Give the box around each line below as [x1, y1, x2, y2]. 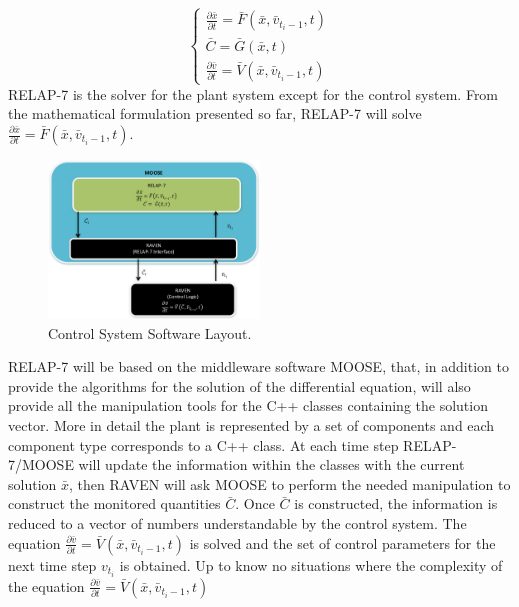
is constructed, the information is [294, 493, 498, 514]
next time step [8, 554, 97, 575]
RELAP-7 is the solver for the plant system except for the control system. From [8, 83, 499, 104]
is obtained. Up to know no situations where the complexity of [119, 554, 503, 575]
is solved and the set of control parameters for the [189, 532, 496, 553]
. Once [235, 493, 275, 514]
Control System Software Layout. [48, 322, 252, 343]
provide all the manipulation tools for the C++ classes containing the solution [8, 395, 488, 416]
